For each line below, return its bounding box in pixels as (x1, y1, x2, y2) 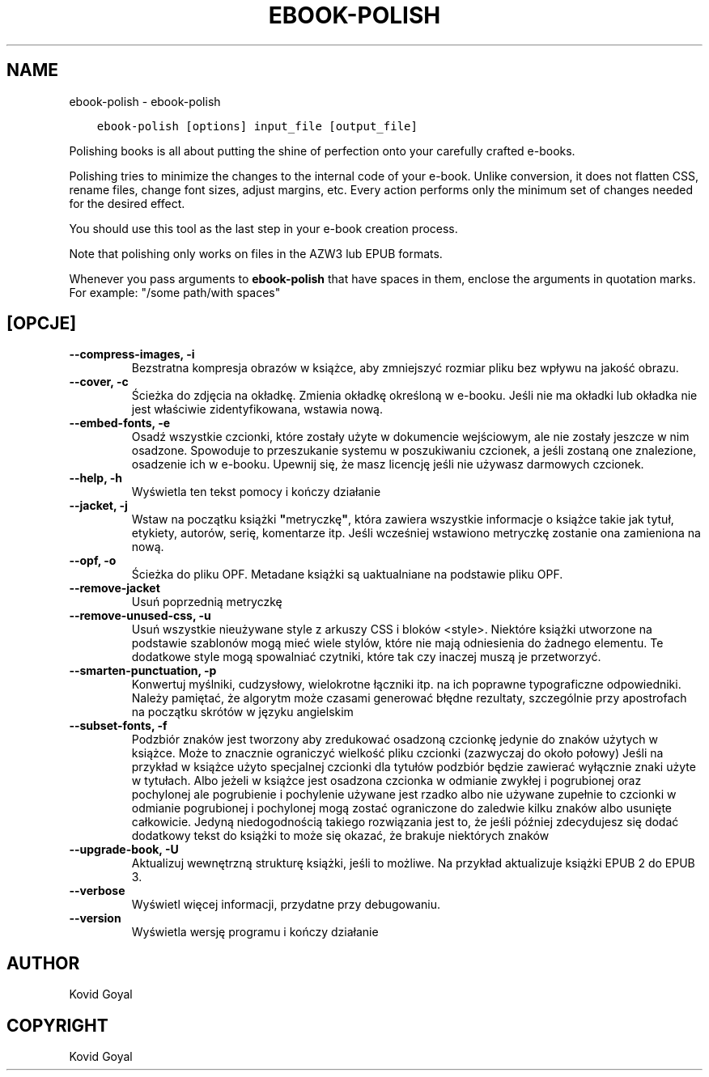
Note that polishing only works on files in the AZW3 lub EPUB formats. (69, 246, 443, 261)
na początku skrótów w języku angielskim (131, 705, 354, 719)
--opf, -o (69, 553, 117, 568)
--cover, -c (69, 375, 129, 389)
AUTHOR (6, 952, 80, 973)
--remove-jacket (69, 581, 160, 596)
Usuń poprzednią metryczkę (131, 595, 282, 609)
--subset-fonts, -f (69, 719, 168, 733)
